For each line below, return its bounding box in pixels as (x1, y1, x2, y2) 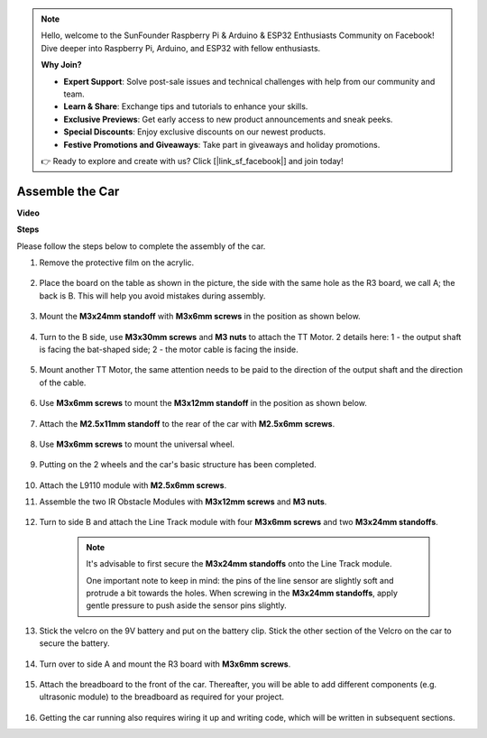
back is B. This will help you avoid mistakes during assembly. (39, 290, 266, 301)
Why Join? (41, 60, 82, 70)
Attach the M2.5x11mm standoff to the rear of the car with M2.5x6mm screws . (39, 418, 335, 429)
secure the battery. (39, 638, 110, 649)
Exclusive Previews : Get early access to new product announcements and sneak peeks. (63, 114, 393, 125)
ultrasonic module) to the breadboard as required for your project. (39, 691, 284, 703)
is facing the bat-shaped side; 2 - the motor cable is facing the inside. (39, 344, 299, 355)
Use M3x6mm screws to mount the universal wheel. (39, 438, 234, 449)
